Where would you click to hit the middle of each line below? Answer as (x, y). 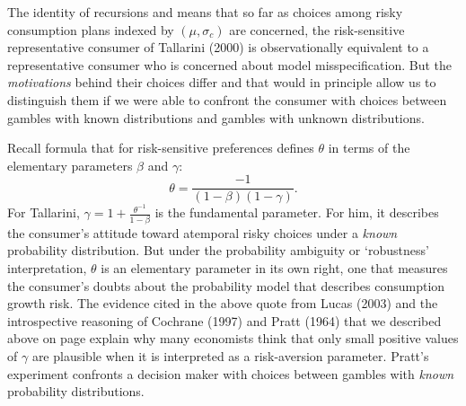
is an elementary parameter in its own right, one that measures (274, 267)
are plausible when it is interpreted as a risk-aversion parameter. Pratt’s (230, 355)
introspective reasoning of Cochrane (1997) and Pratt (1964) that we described (224, 320)
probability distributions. (76, 391)
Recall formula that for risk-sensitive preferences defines (161, 148)
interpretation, (47, 267)
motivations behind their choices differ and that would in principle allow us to (222, 82)
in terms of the (369, 148)
